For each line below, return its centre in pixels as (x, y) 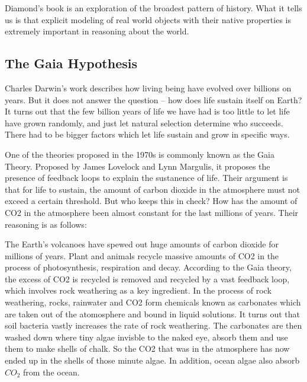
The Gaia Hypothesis (71, 63)
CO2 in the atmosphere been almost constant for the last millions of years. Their (152, 212)
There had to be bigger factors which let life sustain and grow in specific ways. (147, 134)
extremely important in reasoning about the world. (97, 31)
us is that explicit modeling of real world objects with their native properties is (148, 19)
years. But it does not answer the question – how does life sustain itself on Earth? (153, 99)
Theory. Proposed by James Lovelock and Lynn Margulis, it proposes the (138, 166)
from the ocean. (51, 372)
